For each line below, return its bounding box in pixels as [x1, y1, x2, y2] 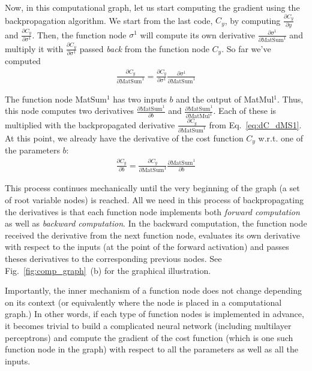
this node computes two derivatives [5, 104, 134, 117]
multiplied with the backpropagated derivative [5, 118, 175, 131]
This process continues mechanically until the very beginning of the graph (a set [5, 182, 300, 194]
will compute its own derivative [140, 28, 256, 41]
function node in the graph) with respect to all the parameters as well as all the [5, 343, 298, 355]
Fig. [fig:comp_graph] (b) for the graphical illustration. [5, 264, 211, 276]
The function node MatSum [5, 92, 107, 105]
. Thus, [277, 92, 304, 105]
